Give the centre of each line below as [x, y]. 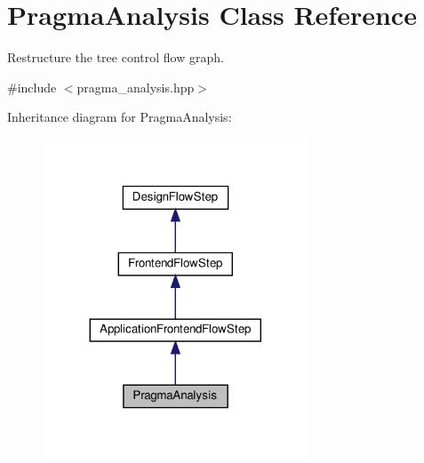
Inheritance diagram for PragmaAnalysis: [120, 117]
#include [32, 87]
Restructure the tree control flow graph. [116, 57]
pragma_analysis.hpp [136, 87]
